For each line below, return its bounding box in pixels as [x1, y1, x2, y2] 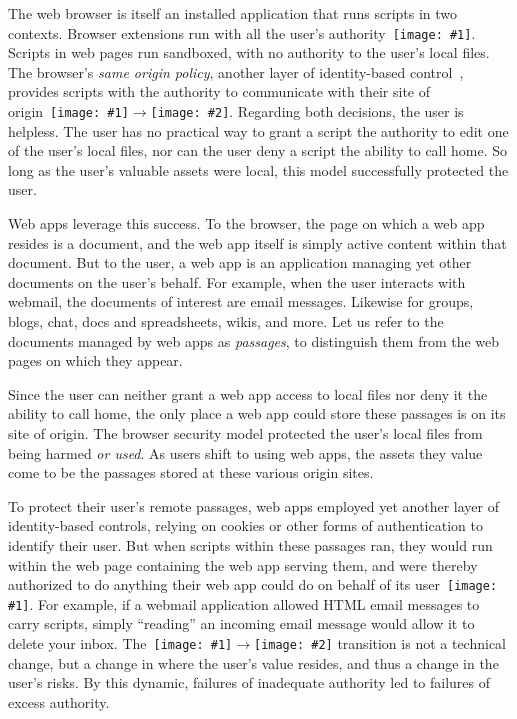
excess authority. [8, 691, 110, 712]
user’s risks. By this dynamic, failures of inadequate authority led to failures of [8, 672, 491, 693]
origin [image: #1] [8, 101, 129, 122]
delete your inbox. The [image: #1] [8, 633, 233, 654]
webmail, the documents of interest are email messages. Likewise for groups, [8, 291, 474, 312]
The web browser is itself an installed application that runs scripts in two [8, 3, 458, 23]
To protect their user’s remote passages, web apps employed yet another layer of [8, 495, 500, 516]
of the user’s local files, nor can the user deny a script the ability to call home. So [8, 140, 508, 161]
